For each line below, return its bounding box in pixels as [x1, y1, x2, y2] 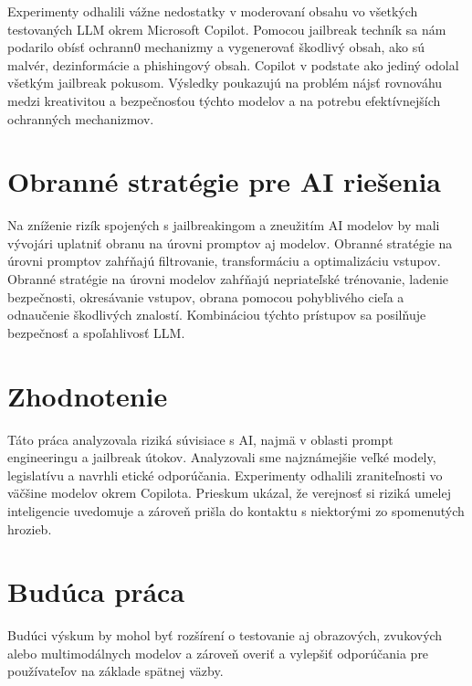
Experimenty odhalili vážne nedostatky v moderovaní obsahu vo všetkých [7, 2, 418, 20]
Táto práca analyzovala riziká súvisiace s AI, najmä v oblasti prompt [7, 429, 393, 449]
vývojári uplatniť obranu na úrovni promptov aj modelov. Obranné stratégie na [7, 233, 453, 252]
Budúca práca [7, 573, 185, 610]
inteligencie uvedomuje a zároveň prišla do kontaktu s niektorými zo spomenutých [7, 501, 465, 520]
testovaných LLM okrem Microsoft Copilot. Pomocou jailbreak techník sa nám [7, 19, 446, 38]
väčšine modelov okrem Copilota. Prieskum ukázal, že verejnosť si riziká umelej [7, 483, 451, 502]
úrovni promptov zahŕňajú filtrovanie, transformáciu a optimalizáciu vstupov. [7, 251, 441, 270]
